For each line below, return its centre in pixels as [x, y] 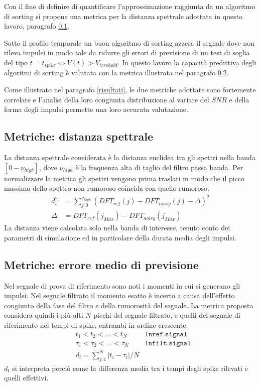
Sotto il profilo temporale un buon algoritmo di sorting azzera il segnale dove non [129, 42]
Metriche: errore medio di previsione [101, 264]
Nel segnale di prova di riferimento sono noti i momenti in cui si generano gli [122, 285]
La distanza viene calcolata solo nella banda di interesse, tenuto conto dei [117, 228]
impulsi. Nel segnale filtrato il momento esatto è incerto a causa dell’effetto [119, 295]
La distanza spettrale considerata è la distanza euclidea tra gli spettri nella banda [130, 157]
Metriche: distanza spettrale [79, 136]
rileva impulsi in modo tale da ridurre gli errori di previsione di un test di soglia [127, 52]
